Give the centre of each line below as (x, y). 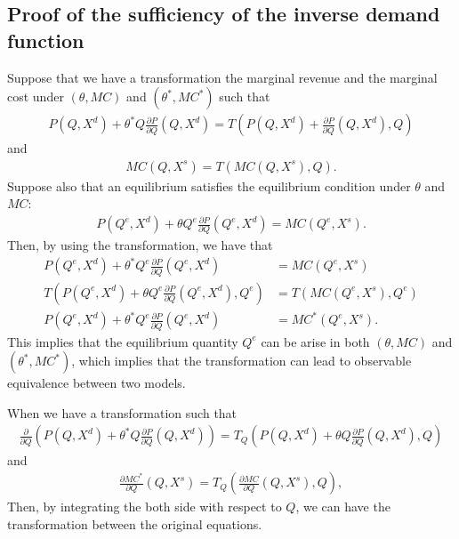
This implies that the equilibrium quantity (123, 341)
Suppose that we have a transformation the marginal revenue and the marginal (222, 77)
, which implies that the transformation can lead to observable (242, 361)
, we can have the (343, 507)
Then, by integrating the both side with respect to (145, 507)
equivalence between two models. (97, 383)
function (46, 40)
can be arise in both (315, 341)
